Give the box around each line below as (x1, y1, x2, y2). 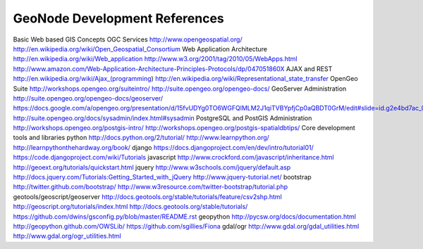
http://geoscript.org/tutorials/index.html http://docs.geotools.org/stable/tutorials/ (13, 203, 248, 211)
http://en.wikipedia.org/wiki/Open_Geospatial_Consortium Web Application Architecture (13, 44, 268, 53)
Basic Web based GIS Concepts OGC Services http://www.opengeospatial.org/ (13, 35, 243, 44)
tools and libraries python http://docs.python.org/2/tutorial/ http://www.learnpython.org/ (13, 134, 269, 142)
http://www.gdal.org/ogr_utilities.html (13, 232, 121, 241)
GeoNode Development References (13, 11, 225, 26)
